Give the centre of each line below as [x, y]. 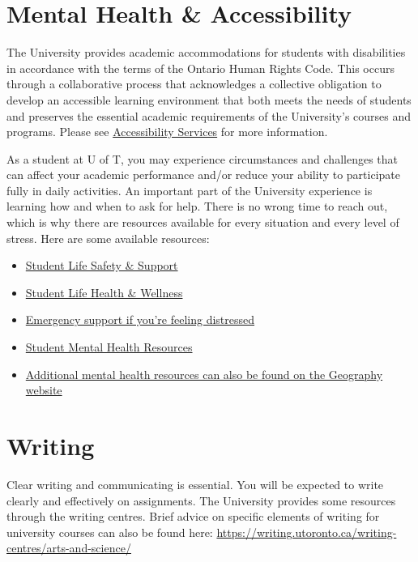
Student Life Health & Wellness [104, 292]
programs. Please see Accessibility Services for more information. [167, 132]
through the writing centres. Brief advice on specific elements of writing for [193, 516]
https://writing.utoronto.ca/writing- [307, 532]
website [44, 390]
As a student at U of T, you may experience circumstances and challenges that [203, 158]
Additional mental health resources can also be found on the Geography [204, 374]
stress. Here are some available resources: [108, 238]
